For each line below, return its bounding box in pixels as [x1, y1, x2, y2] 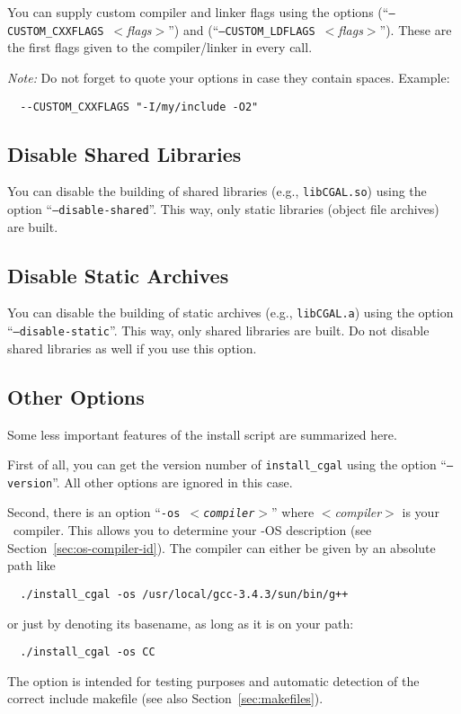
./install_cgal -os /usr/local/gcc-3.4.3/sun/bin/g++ [20, 587, 349, 601]
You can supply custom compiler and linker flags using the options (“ [7, 3, 389, 21]
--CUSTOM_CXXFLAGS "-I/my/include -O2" [20, 100, 259, 113]
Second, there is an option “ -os [7, 503, 181, 522]
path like [7, 556, 56, 575]
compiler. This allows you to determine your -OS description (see [13, 521, 372, 540]
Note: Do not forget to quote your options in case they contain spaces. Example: [7, 67, 450, 86]
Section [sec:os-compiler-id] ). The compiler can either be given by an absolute [7, 538, 436, 557]
